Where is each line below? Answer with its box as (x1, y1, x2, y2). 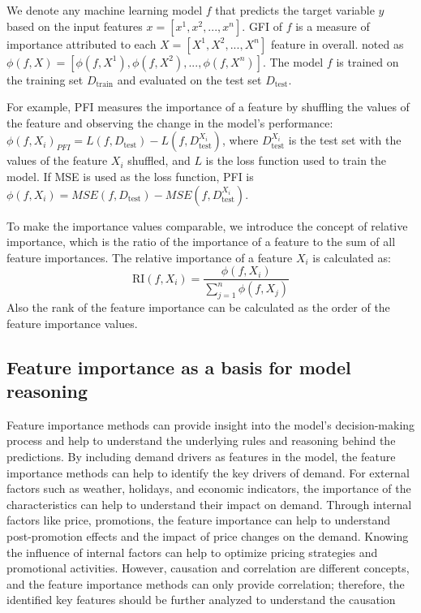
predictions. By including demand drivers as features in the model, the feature (6, 448, 396, 465)
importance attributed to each (6, 35, 157, 52)
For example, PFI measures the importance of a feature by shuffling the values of (6, 98, 410, 115)
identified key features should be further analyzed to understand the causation (6, 591, 396, 608)
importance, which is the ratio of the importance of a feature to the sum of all (6, 233, 396, 250)
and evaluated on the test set (117, 71, 262, 88)
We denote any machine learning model (6, 2, 203, 18)
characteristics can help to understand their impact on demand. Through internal (6, 495, 412, 512)
